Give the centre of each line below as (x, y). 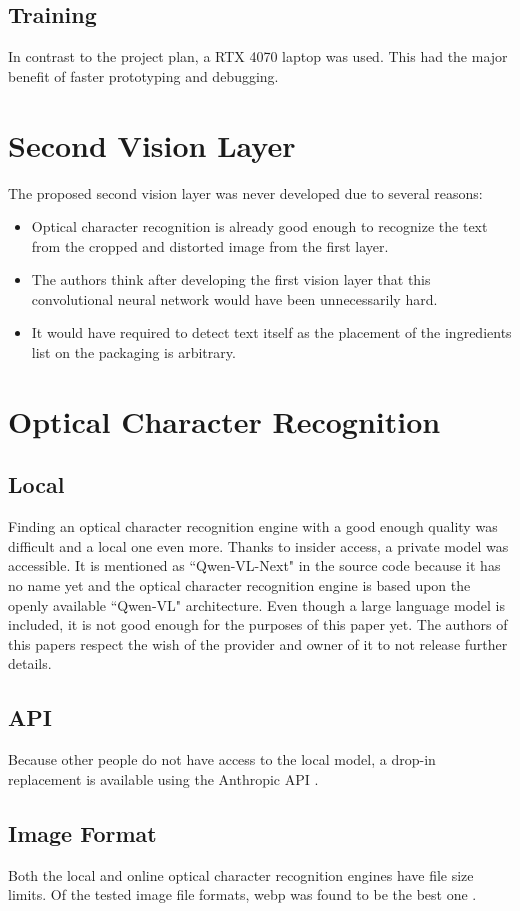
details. (30, 663)
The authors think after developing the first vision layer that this (231, 279)
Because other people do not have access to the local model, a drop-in (222, 759)
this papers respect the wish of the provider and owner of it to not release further (258, 643)
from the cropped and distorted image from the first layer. (210, 245)
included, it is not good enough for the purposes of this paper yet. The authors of (258, 624)
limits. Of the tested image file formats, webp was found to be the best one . (242, 894)
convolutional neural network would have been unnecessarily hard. (234, 298)
